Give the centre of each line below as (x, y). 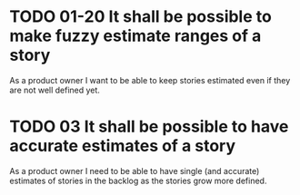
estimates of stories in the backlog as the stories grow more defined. (138, 180)
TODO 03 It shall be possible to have (149, 127)
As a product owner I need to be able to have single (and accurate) (135, 171)
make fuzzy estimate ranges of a (135, 36)
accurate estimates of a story (123, 146)
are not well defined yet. (55, 90)
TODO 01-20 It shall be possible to (141, 17)
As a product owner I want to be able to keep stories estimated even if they (150, 80)
